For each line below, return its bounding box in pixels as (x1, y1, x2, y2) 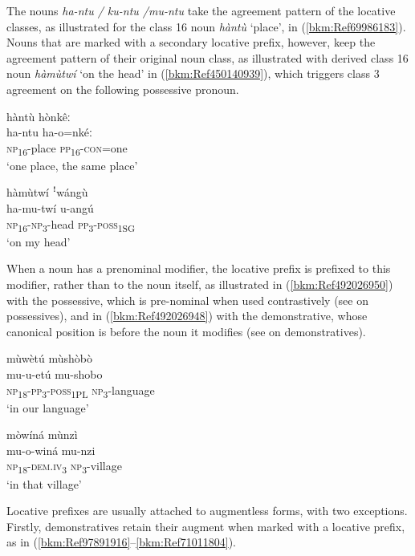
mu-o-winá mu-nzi (6, 441, 96, 458)
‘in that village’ (6, 475, 82, 492)
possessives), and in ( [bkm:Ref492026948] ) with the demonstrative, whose (6, 307, 368, 324)
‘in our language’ (6, 399, 89, 416)
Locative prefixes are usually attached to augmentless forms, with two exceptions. (6, 502, 408, 519)
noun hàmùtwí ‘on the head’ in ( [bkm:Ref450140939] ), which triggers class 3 (6, 65, 380, 82)
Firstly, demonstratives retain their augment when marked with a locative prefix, (6, 517, 405, 534)
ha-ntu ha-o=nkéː (6, 124, 92, 140)
